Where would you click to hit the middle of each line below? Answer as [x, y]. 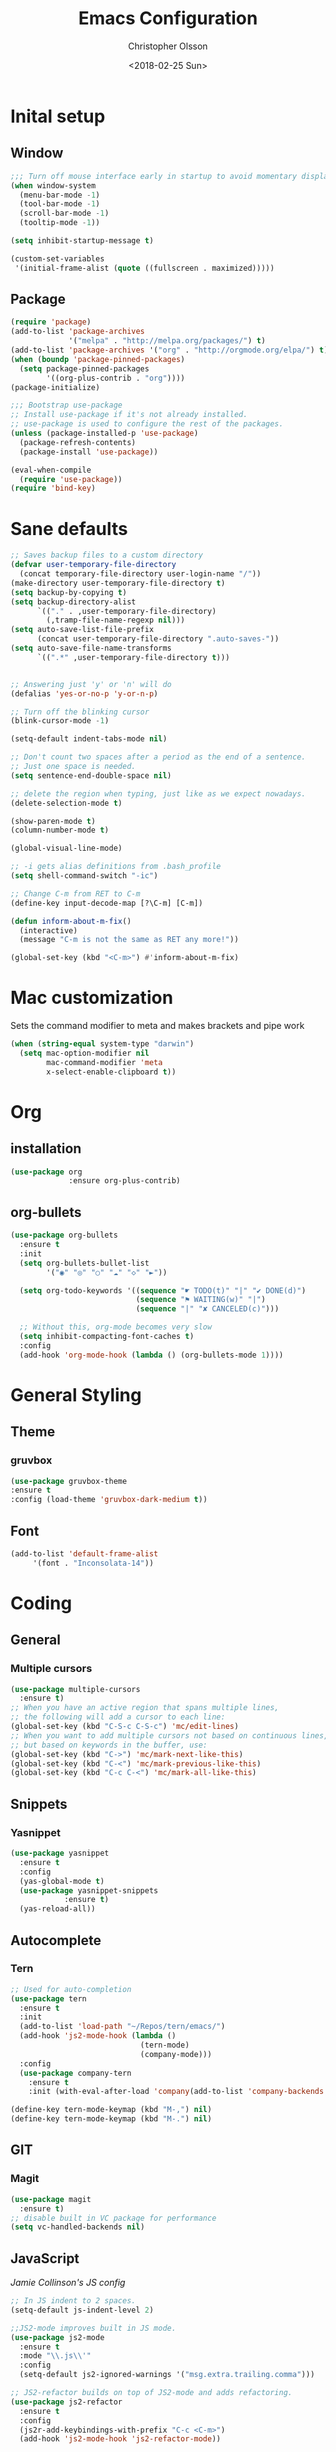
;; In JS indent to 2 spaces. [73, 2301]
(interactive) [48, 930]
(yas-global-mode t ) [62, 1881]
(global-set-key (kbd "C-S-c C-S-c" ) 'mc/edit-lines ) [125, 1727]
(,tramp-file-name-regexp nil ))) [116, 620]
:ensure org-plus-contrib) [125, 1181]
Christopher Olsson [168, 46]
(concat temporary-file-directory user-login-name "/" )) [140, 574]
